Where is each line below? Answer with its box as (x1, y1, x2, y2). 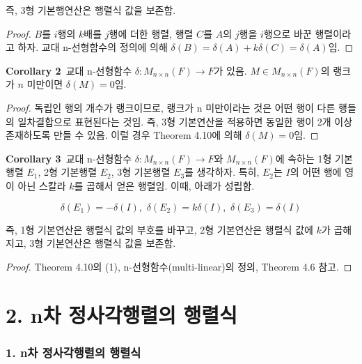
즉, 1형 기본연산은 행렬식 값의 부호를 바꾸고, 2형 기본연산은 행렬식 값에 (6, 222, 313, 236)
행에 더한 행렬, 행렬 (109, 26, 194, 40)
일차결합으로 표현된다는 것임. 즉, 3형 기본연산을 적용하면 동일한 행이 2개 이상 (17, 114, 353, 128)
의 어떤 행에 (290, 165, 342, 179)
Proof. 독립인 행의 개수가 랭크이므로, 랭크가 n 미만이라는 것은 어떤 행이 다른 (6, 100, 336, 114)
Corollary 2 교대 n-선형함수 (6, 63, 132, 77)
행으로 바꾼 (263, 26, 312, 40)
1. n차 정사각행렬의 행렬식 (6, 343, 141, 361)
